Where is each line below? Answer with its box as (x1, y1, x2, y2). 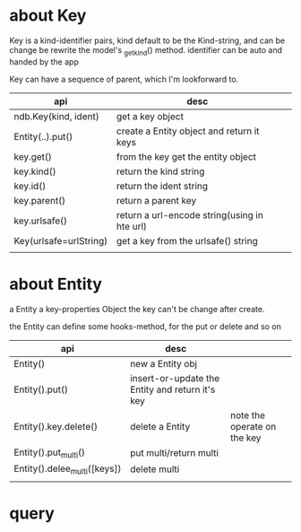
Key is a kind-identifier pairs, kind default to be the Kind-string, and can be (9, 35, 286, 46)
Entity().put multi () (13, 446, 86, 460)
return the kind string (116, 165, 205, 178)
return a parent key (116, 194, 197, 206)
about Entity (9, 274, 103, 294)
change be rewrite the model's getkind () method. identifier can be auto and (9, 44, 282, 57)
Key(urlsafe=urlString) (13, 234, 108, 247)
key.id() (13, 179, 47, 192)
